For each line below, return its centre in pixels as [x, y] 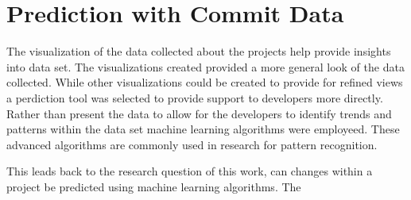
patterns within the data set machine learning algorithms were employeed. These [203, 129]
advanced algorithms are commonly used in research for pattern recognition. [192, 144]
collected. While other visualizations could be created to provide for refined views [205, 82]
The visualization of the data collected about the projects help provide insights [199, 51]
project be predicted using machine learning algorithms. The [154, 186]
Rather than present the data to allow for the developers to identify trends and [199, 113]
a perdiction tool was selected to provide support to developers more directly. [195, 97]
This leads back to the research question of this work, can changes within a [190, 171]
